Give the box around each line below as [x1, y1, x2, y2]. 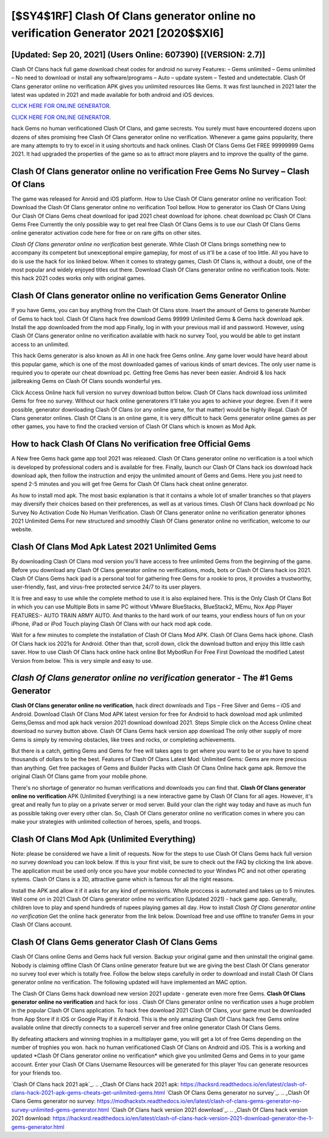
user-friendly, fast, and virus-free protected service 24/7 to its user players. [11, 583, 202, 591]
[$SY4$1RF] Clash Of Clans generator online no [11, 9, 256, 23]
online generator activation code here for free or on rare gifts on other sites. [11, 229, 202, 237]
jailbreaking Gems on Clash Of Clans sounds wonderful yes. [11, 378, 162, 385]
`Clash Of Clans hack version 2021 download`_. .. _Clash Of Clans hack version [110, 1106, 308, 1113]
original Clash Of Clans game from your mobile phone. [11, 773, 148, 780]
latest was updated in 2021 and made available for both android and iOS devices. [11, 91, 214, 99]
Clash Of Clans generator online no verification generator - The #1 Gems [11, 673, 293, 683]
